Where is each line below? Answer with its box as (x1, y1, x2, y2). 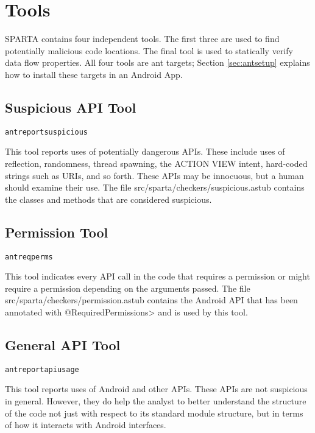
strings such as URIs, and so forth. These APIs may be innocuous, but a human (5, 169, 304, 181)
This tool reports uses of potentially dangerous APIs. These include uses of (5, 145, 285, 158)
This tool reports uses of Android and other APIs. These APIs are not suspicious (5, 382, 308, 395)
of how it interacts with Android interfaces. (5, 418, 166, 431)
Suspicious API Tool (5, 97, 136, 116)
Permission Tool (5, 222, 108, 241)
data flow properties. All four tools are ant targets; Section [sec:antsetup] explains (5, 56, 310, 69)
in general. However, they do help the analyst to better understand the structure (5, 395, 306, 407)
